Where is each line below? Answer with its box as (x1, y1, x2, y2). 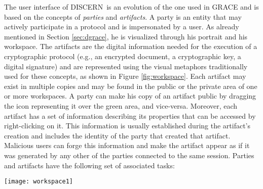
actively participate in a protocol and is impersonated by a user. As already (4, 21, 239, 32)
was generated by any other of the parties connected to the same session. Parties (4, 150, 254, 160)
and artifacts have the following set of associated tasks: (4, 160, 175, 170)
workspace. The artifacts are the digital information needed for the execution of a (4, 41, 257, 52)
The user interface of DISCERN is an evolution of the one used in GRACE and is (4, 2, 259, 12)
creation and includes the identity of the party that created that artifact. (4, 130, 231, 140)
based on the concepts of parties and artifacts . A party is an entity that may (4, 11, 242, 22)
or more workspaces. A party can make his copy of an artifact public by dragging (4, 90, 256, 101)
